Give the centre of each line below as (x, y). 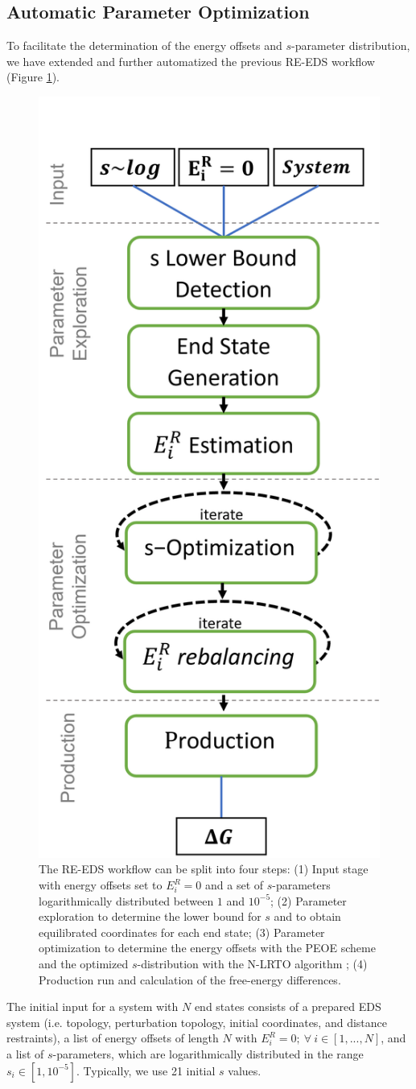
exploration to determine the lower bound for (150, 916)
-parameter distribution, (351, 45)
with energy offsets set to (101, 885)
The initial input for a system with (93, 1007)
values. (245, 1070)
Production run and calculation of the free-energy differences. (190, 979)
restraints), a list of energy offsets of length (113, 1038)
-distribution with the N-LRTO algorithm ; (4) (252, 964)
